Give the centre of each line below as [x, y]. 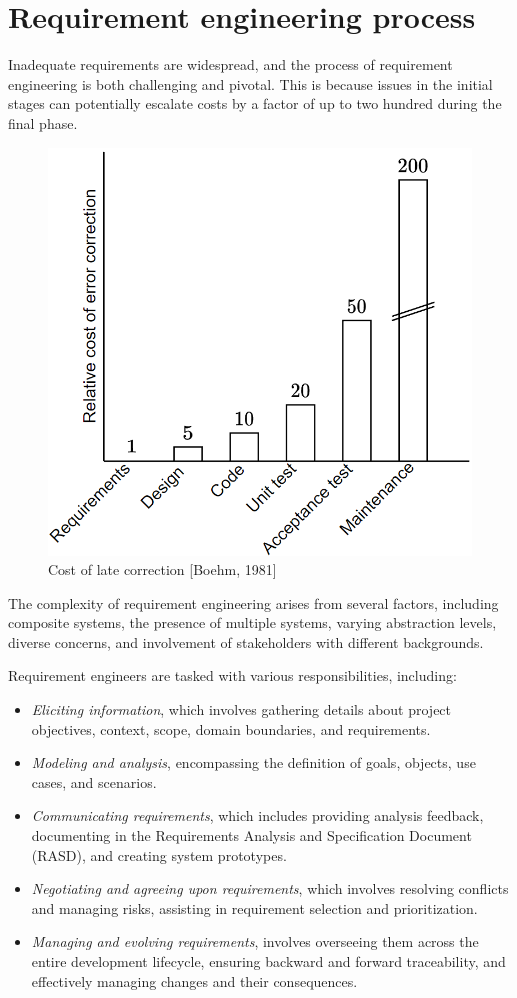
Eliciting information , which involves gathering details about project [241, 709]
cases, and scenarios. [94, 781]
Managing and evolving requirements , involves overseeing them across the [255, 941]
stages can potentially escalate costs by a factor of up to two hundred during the [255, 103]
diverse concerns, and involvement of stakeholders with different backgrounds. [246, 641]
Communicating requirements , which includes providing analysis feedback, [257, 815]
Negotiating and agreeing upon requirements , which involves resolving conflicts [270, 888]
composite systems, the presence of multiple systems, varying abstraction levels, [252, 622]
